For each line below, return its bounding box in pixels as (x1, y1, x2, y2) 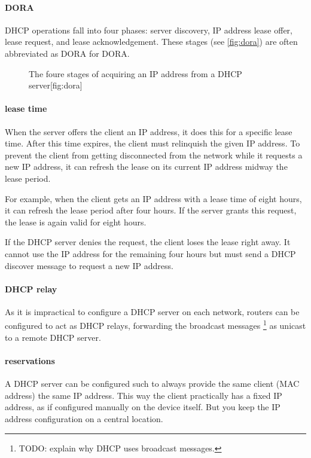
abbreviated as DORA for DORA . (5, 47, 130, 59)
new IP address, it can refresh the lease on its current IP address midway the (5, 160, 288, 173)
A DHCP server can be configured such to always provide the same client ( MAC (5, 377, 300, 390)
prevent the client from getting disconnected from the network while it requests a (5, 148, 303, 161)
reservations (5, 354, 55, 367)
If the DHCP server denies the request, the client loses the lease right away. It (5, 236, 291, 248)
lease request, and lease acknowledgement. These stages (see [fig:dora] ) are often (5, 35, 298, 48)
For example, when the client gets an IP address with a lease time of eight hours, (5, 192, 302, 204)
